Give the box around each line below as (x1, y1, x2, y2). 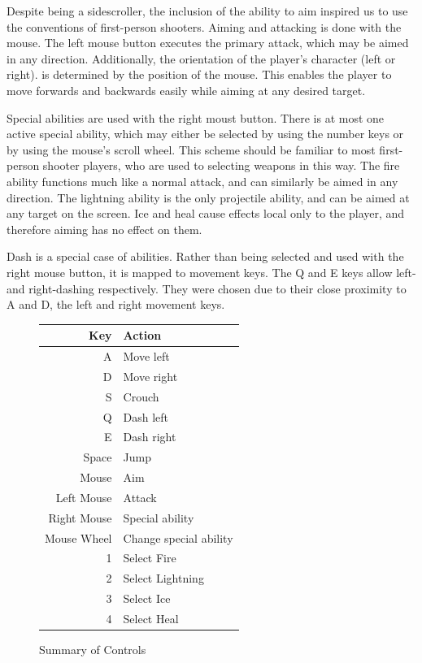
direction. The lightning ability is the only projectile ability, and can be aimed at (7, 188, 410, 206)
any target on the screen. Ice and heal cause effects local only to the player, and (7, 205, 405, 222)
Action (123, 327, 162, 344)
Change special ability (123, 529, 233, 546)
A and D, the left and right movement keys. (7, 296, 225, 313)
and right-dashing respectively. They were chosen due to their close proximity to (7, 279, 407, 297)
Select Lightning (123, 570, 204, 587)
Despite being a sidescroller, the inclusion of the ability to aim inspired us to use (7, 2, 408, 19)
